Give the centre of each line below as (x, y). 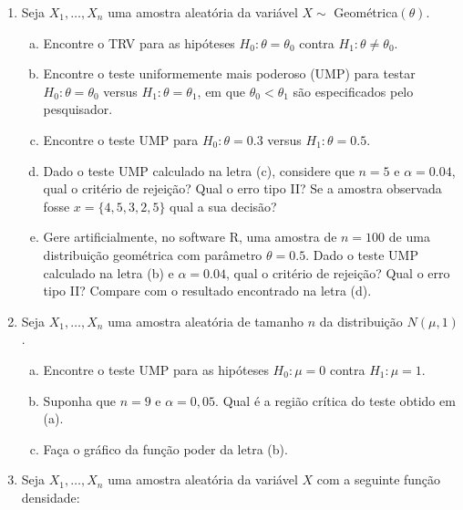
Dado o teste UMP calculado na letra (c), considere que (199, 170)
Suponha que (79, 400)
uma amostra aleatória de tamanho (206, 321)
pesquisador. (78, 109)
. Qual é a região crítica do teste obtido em (335, 400)
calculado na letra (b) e (108, 272)
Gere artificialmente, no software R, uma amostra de (190, 237)
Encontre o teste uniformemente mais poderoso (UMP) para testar (229, 73)
